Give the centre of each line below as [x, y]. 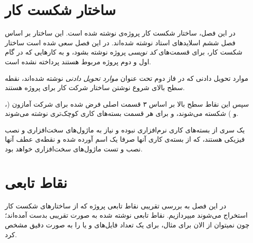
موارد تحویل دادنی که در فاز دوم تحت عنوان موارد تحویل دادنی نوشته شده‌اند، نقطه [127, 78]
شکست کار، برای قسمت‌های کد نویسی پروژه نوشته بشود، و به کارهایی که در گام [124, 52]
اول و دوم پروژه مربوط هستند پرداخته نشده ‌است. [78, 61]
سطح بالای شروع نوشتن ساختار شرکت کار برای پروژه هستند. [95, 87]
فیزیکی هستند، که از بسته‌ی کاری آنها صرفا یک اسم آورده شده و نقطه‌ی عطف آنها [125, 139]
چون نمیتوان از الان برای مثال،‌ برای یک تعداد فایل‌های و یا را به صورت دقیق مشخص [127, 224]
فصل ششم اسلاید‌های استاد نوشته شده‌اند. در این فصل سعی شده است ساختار [120, 42]
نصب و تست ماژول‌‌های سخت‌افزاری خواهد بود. [74, 149]
